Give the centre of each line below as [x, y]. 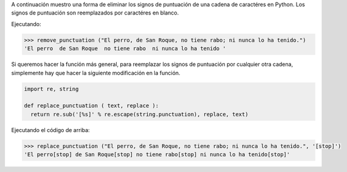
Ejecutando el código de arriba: [51, 130]
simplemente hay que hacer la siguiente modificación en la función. [96, 73]
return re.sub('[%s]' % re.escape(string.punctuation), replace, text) [139, 114]
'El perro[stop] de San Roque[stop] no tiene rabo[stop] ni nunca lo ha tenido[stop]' [157, 155]
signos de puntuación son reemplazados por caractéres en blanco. [95, 13]
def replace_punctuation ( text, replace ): [91, 106]
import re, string [51, 89]
